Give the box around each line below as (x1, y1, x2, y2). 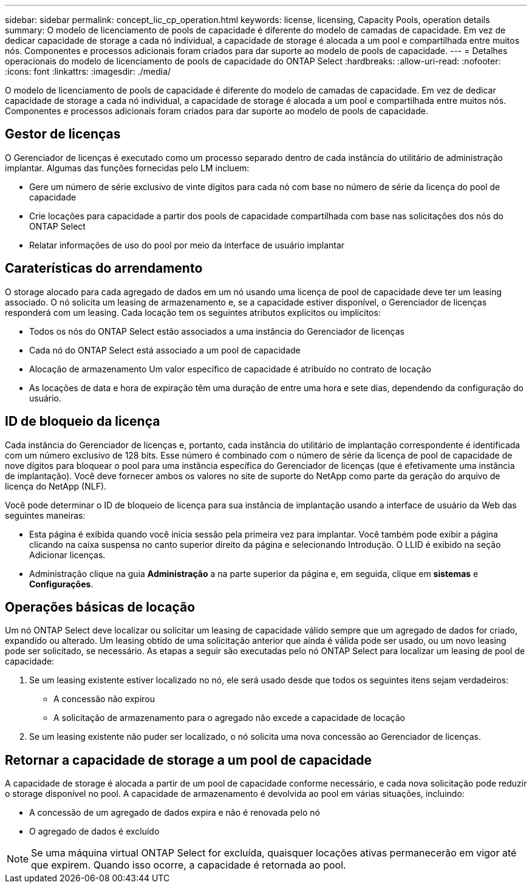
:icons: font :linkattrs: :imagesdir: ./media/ (5, 66, 171, 77)
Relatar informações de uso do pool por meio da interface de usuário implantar (29, 239, 345, 250)
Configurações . (29, 578, 94, 589)
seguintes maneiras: (5, 510, 86, 521)
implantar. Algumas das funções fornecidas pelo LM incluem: (5, 162, 250, 173)
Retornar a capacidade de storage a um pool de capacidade (5, 752, 372, 768)
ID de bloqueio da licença (5, 414, 160, 429)
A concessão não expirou (53, 694, 155, 705)
